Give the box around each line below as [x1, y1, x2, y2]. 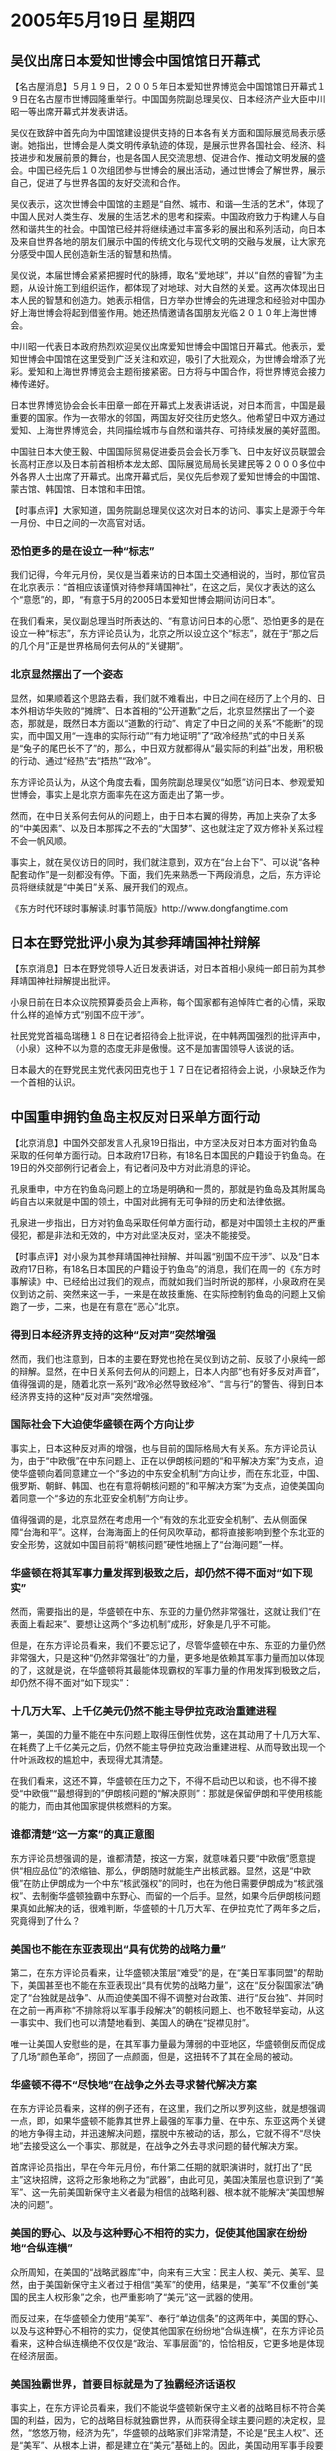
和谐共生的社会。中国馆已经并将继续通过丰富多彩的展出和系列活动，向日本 [18, 223, 326, 235]
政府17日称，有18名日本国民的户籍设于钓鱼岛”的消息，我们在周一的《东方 [10, 1263, 313, 1275]
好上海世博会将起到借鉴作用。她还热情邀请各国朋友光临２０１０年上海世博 [10, 307, 317, 318]
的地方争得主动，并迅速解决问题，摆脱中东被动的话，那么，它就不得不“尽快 [10, 2127, 322, 2140]
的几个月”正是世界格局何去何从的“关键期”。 [10, 640, 189, 652]
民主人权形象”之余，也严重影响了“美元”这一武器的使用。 [27, 2291, 259, 2303]
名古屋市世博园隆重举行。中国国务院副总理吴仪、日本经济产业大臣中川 [36, 93, 326, 105]
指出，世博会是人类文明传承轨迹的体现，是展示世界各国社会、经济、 [36, 139, 317, 151]
